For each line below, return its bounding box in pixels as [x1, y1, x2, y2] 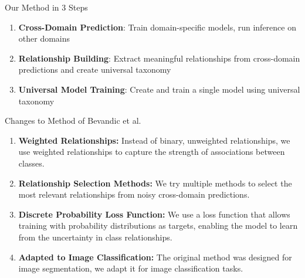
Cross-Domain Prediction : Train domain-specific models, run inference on [18, 21, 296, 33]
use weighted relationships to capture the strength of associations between [18, 145, 285, 158]
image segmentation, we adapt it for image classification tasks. [18, 262, 243, 274]
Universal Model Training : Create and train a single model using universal [18, 83, 300, 95]
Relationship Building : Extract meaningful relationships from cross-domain [18, 52, 300, 64]
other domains [18, 32, 70, 45]
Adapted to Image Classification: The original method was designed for [18, 250, 292, 263]
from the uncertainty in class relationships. [18, 230, 172, 243]
